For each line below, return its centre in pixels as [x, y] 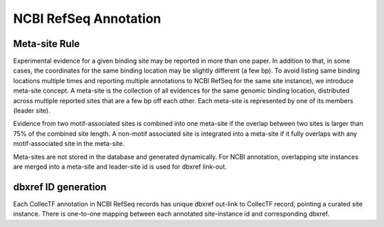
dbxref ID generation [60, 187]
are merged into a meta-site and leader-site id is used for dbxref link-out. [120, 167]
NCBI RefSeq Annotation [87, 19]
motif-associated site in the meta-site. [69, 144]
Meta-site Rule [47, 44]
